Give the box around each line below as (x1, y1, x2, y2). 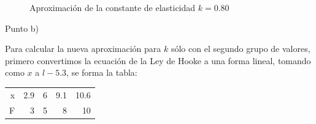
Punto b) (5, 21, 39, 34)
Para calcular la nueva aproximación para (5, 42, 161, 55)
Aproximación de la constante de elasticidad (29, 1, 196, 13)
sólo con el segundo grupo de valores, (171, 42, 310, 55)
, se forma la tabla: (66, 66, 137, 79)
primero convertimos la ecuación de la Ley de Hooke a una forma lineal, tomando (5, 54, 311, 67)
